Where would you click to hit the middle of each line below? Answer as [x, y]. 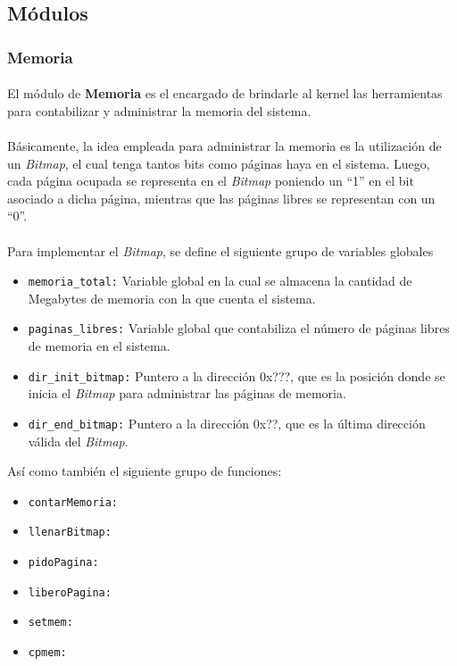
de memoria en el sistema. [99, 346]
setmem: [50, 623]
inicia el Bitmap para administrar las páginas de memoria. [187, 393]
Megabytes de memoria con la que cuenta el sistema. [172, 298]
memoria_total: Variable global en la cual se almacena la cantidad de [220, 281]
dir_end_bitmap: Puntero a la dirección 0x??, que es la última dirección [227, 423]
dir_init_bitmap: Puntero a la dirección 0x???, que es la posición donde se [237, 375]
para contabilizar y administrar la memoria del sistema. [159, 110]
